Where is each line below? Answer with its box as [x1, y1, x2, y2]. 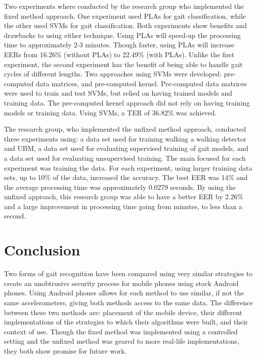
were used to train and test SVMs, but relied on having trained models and [4, 88, 232, 98]
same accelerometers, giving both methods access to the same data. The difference [4, 297, 253, 307]
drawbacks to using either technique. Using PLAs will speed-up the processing [4, 30, 241, 40]
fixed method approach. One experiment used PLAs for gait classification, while [4, 10, 246, 21]
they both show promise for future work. [4, 345, 127, 356]
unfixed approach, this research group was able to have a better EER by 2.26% [4, 191, 244, 202]
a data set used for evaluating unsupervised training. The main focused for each [4, 152, 246, 163]
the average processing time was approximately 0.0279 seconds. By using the [4, 181, 236, 192]
